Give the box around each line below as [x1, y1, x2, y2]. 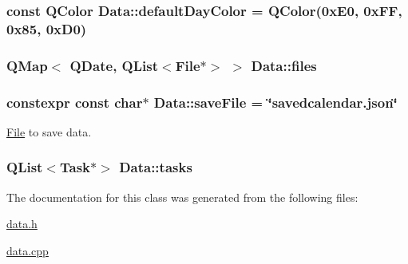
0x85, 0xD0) [6, 18, 87, 38]
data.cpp [6, 242, 49, 258]
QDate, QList [69, 55, 159, 75]
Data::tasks [119, 157, 192, 177]
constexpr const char [6, 92, 143, 112]
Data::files [251, 55, 317, 75]
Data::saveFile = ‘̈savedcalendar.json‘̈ [153, 92, 398, 112]
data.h [6, 215, 38, 232]
